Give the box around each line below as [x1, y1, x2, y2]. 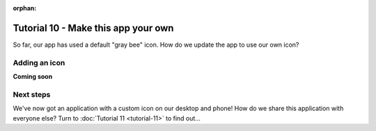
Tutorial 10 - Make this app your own [13, 22, 174, 34]
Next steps [13, 89, 51, 99]
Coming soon [13, 72, 53, 81]
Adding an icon [13, 58, 65, 68]
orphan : [13, 4, 37, 12]
